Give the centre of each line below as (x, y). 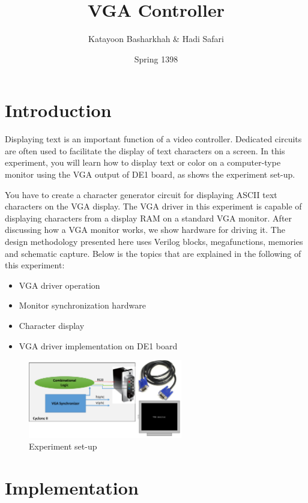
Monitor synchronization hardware (82, 305)
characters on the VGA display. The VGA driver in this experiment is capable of (153, 206)
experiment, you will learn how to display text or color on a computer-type (143, 162)
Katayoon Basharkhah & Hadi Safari (156, 39)
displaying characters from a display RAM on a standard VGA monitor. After (149, 218)
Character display (52, 325)
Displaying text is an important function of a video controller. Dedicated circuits (153, 139)
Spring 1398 (156, 59)
